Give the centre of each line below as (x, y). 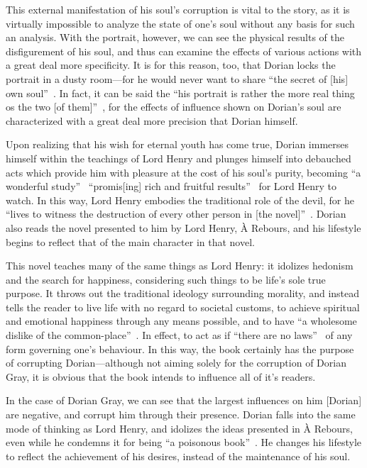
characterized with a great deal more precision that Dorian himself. (152, 120)
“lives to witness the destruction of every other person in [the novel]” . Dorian (176, 214)
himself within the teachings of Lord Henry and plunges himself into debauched (179, 158)
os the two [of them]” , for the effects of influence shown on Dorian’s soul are (174, 107)
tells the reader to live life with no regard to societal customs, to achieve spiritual (183, 307)
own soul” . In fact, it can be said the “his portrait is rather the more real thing (180, 93)
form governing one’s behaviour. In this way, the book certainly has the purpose (180, 349)
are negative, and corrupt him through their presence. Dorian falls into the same (181, 414)
